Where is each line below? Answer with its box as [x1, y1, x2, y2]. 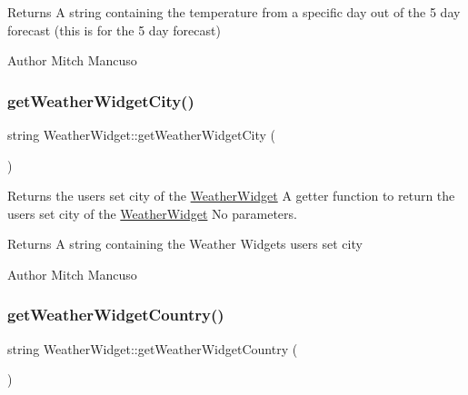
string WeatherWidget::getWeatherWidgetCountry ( [7, 339, 298, 358]
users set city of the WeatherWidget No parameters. [7, 203, 297, 222]
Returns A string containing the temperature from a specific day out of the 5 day [7, 3, 461, 21]
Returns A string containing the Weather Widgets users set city [7, 234, 363, 253]
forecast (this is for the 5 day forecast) [7, 20, 221, 39]
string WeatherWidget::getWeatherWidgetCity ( [7, 125, 276, 143]
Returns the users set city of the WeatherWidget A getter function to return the [7, 186, 455, 205]
